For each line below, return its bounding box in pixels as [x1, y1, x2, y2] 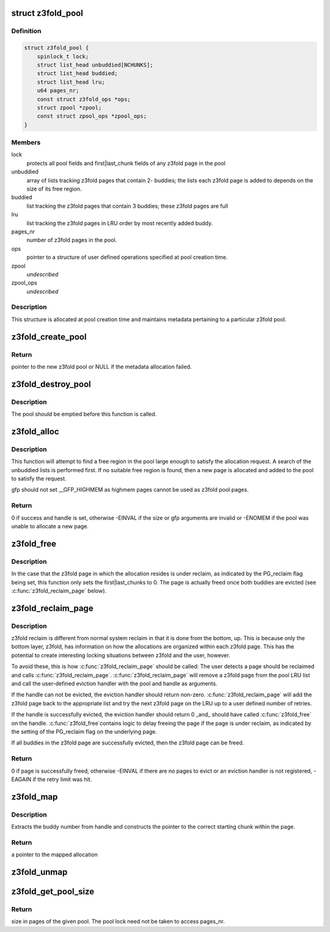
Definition [11, 27, 42, 35]
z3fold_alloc [11, 426, 59, 437]
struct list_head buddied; [37, 70, 119, 77]
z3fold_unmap [11, 867, 68, 878]
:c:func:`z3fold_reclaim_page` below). [11, 587, 107, 594]
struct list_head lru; [37, 78, 105, 86]
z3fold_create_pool [11, 332, 87, 342]
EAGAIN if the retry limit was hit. [11, 776, 92, 783]
